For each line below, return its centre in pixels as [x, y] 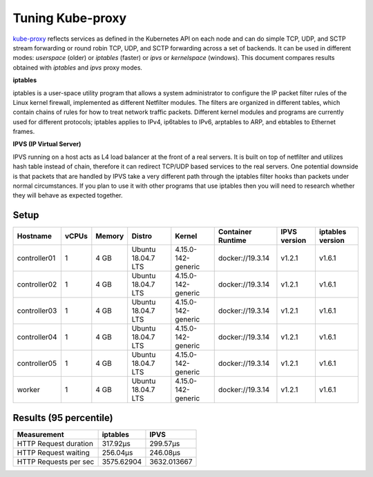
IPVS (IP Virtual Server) [47, 144]
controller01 [36, 258]
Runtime [232, 240]
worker [29, 390]
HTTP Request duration [55, 443]
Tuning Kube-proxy [70, 18]
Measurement [41, 434]
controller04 [37, 337]
